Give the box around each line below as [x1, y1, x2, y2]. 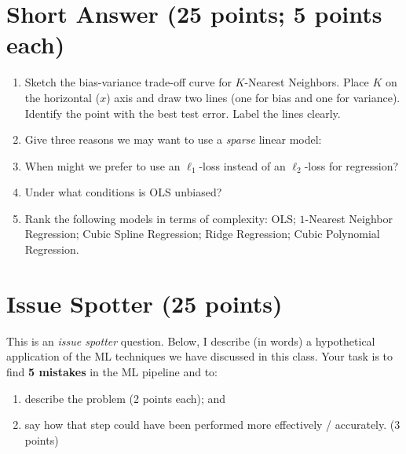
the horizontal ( [24, 89, 101, 105]
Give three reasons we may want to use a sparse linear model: [24, 131, 322, 148]
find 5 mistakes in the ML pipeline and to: [6, 363, 218, 379]
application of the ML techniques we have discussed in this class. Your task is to [6, 348, 393, 364]
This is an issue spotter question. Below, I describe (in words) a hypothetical [6, 332, 375, 349]
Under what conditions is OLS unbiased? [24, 184, 222, 200]
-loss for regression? [304, 157, 399, 174]
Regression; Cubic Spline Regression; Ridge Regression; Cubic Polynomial [24, 225, 380, 242]
